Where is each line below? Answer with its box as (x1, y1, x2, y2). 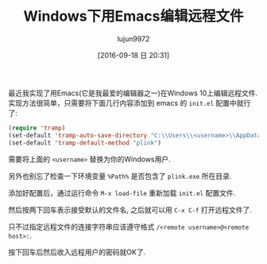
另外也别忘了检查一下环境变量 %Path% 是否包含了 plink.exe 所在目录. (8, 171, 232, 181)
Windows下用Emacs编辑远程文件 (23, 7, 244, 25)
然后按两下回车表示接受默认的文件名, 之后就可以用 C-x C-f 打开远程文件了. (8, 204, 253, 215)
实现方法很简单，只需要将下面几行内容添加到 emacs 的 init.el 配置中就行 (8, 98, 251, 107)
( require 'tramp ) (8, 124, 66, 132)
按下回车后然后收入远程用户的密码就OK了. (8, 247, 146, 257)
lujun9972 (117, 33, 150, 44)
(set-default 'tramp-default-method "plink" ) (8, 138, 161, 147)
